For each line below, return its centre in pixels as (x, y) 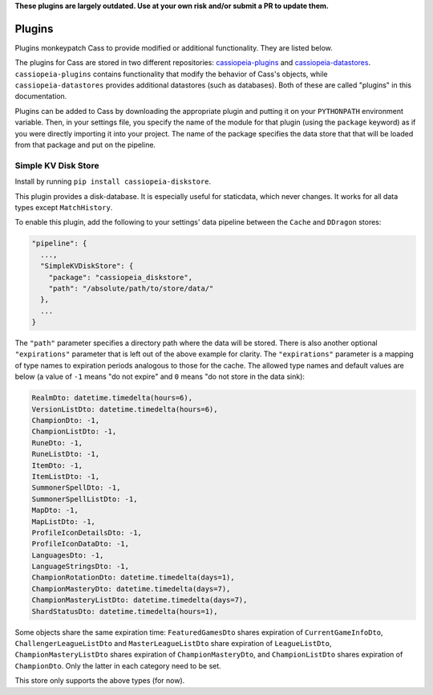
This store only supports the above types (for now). (100, 681)
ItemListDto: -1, (66, 476)
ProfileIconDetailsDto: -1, (87, 532)
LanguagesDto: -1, (68, 555)
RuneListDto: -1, (66, 454)
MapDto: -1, (55, 510)
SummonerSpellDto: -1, (76, 488)
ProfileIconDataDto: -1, (81, 544)
